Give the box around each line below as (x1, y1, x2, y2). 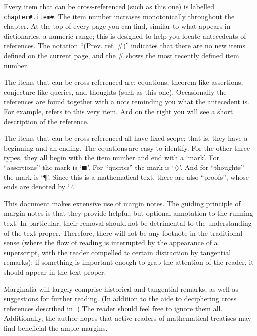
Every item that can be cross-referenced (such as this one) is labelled (4, 1, 214, 11)
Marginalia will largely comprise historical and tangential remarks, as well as (4, 283, 239, 294)
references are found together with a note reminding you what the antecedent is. (4, 96, 249, 107)
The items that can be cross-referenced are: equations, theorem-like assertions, (4, 77, 243, 87)
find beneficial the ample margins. (4, 322, 108, 333)
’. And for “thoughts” (179, 162, 244, 172)
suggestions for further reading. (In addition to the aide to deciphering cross (4, 293, 237, 304)
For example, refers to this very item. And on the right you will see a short (4, 106, 233, 116)
